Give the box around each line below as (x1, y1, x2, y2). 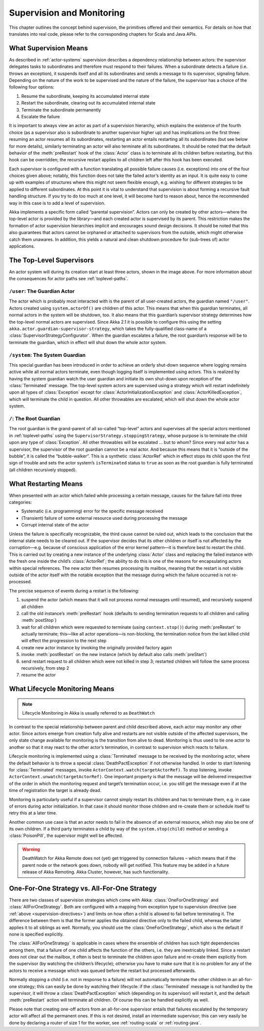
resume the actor (21, 672, 56, 678)
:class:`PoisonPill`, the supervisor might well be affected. (9, 833, 123, 838)
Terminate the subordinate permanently (21, 107, 101, 112)
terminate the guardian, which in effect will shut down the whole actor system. (9, 339, 167, 345)
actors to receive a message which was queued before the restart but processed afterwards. (9, 967, 197, 973)
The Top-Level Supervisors (9, 256, 94, 264)
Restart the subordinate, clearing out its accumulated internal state (21, 100, 156, 106)
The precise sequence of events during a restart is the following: (9, 588, 139, 593)
